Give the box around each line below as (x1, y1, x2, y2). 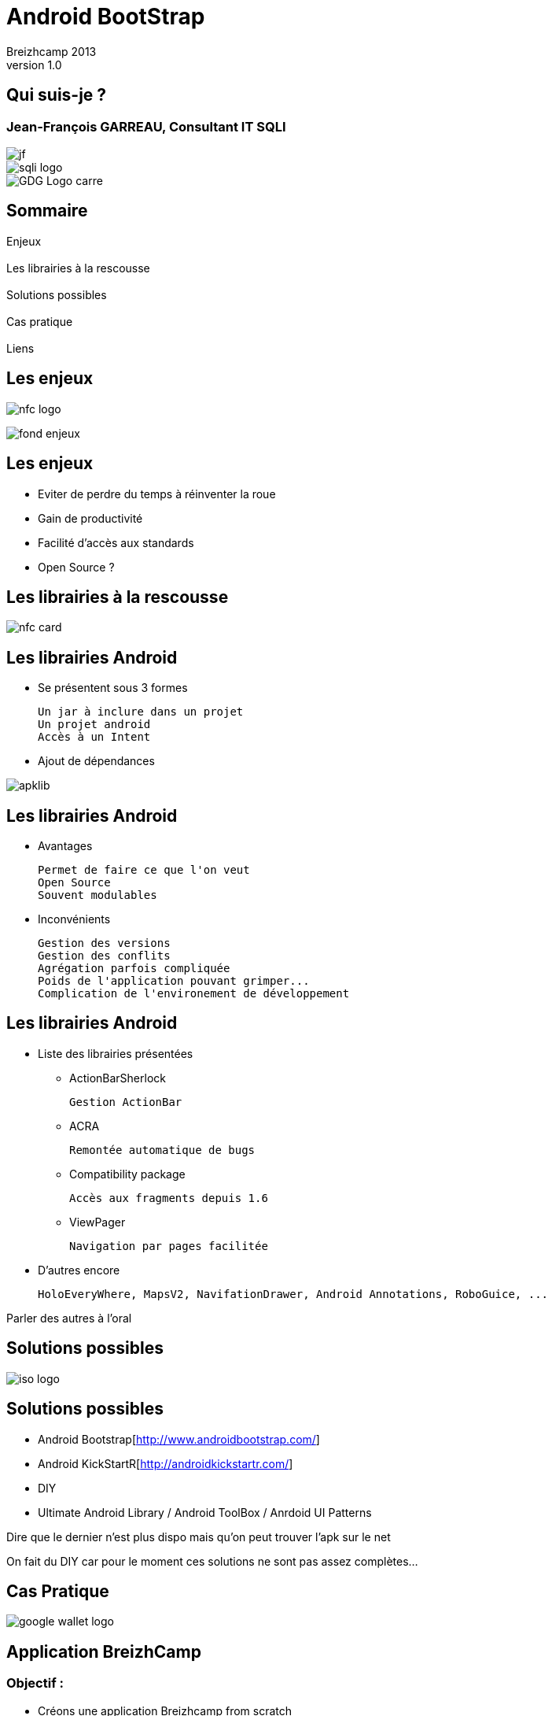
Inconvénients (38, 912, 111, 926)
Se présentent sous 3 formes (38, 681, 188, 695)
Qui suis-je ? (6, 85, 107, 105)
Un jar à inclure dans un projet (38, 705, 244, 719)
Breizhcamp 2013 (6, 44, 97, 58)
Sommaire (6, 201, 88, 221)
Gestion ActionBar (69, 1095, 182, 1108)
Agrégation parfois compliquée (38, 962, 230, 975)
